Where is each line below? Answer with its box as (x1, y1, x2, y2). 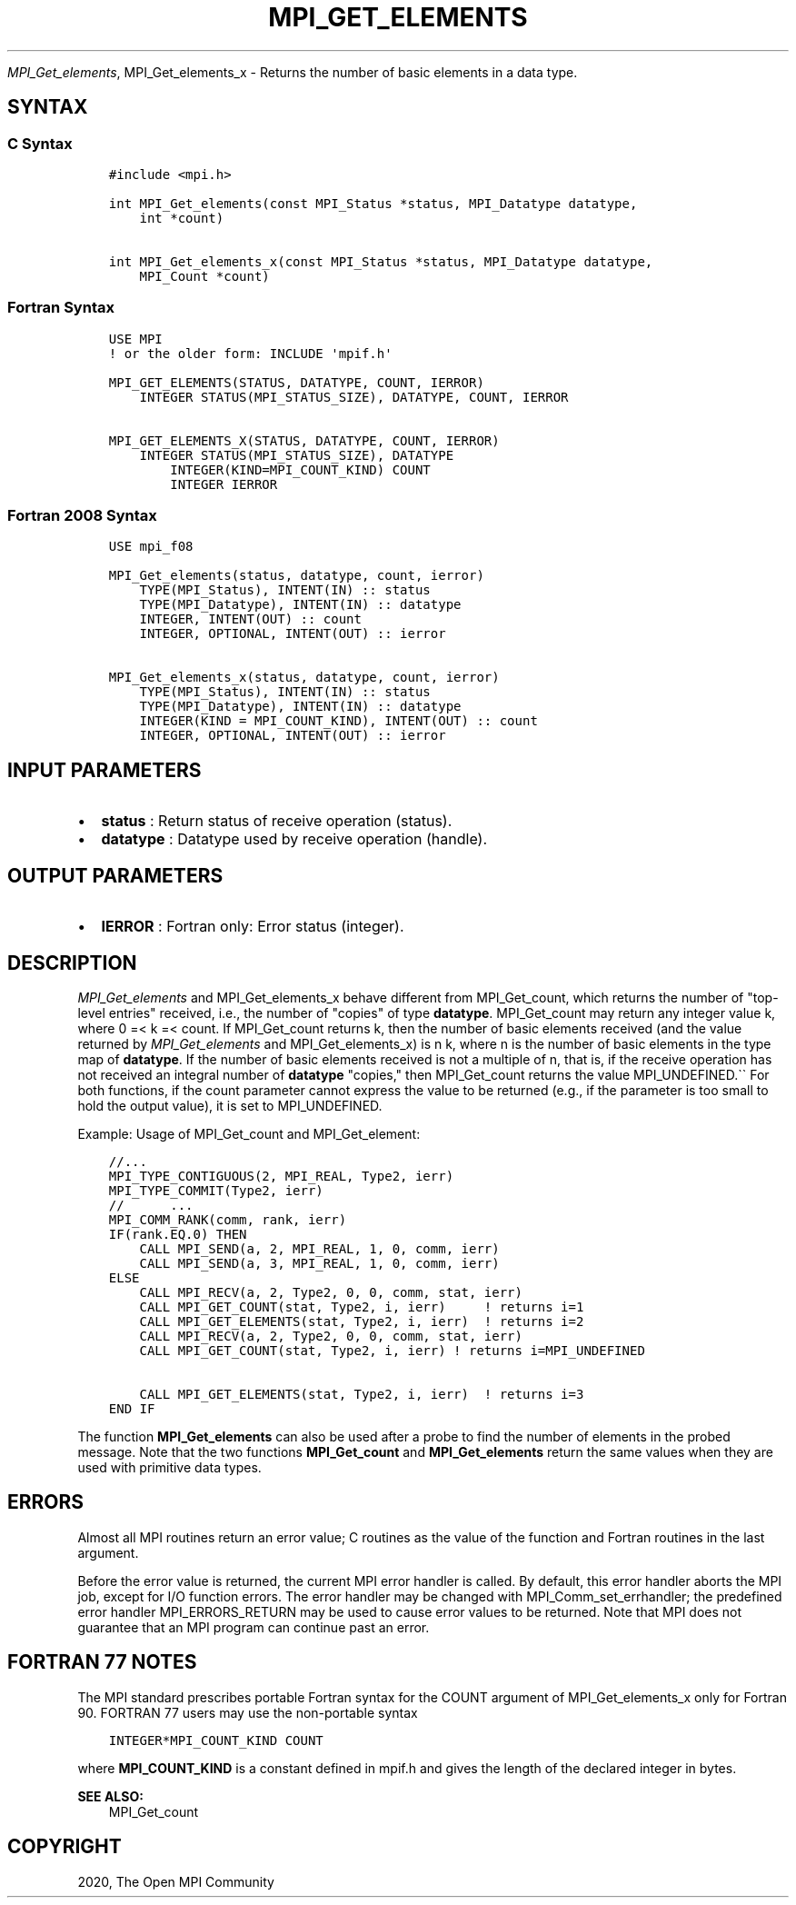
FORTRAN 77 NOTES (7, 1651, 197, 1674)
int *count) (139, 210, 224, 225)
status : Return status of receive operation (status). (101, 812, 453, 831)
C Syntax (7, 134, 73, 153)
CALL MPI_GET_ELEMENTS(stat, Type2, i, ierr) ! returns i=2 (139, 1314, 584, 1329)
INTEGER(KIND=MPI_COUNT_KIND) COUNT (170, 462, 431, 477)
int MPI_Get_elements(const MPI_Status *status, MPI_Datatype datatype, (108, 195, 638, 211)
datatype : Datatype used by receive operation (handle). (101, 830, 488, 849)
